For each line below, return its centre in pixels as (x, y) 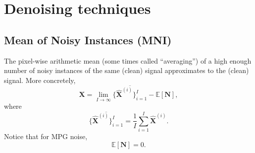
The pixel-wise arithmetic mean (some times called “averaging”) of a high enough (128, 60)
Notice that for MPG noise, (46, 136)
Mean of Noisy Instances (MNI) (88, 39)
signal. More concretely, (40, 80)
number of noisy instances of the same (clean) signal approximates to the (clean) (127, 70)
